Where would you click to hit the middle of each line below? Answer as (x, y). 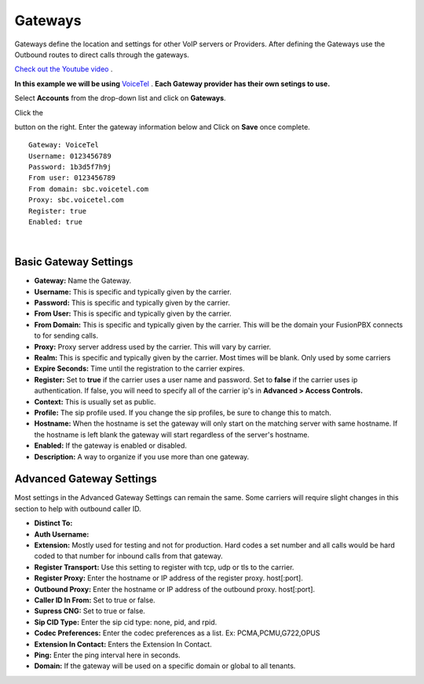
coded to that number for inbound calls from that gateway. (128, 556)
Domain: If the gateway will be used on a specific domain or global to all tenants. (165, 666)
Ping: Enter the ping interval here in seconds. (107, 655)
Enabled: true (55, 222)
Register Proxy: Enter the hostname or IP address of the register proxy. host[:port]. (169, 578)
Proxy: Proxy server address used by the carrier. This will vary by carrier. (153, 346)
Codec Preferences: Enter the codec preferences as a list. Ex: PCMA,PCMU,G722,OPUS (177, 633)
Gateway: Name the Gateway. (83, 281)
